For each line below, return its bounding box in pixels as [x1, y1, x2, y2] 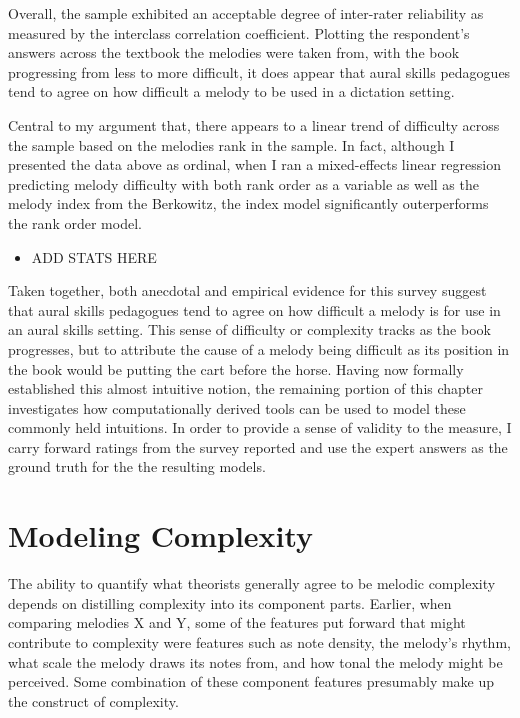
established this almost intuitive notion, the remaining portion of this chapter [8, 378, 483, 399]
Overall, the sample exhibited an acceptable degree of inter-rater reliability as [8, 3, 484, 23]
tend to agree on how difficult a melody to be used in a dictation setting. [8, 81, 455, 102]
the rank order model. [8, 212, 142, 233]
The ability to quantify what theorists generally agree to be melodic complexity [8, 573, 496, 594]
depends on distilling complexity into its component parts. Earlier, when [8, 592, 452, 613]
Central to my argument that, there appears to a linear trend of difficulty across [8, 114, 500, 135]
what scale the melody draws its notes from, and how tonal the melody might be [8, 651, 503, 672]
